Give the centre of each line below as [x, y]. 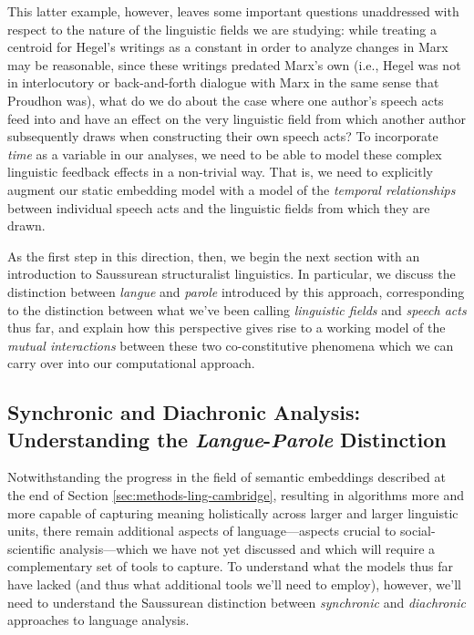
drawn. [26, 225]
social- [418, 531]
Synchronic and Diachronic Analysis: [184, 412]
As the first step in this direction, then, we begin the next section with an [214, 256]
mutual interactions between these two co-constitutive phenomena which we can [231, 345]
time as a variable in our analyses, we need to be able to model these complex [225, 154]
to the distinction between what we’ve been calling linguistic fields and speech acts [237, 309]
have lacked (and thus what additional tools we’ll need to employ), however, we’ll [234, 584]
